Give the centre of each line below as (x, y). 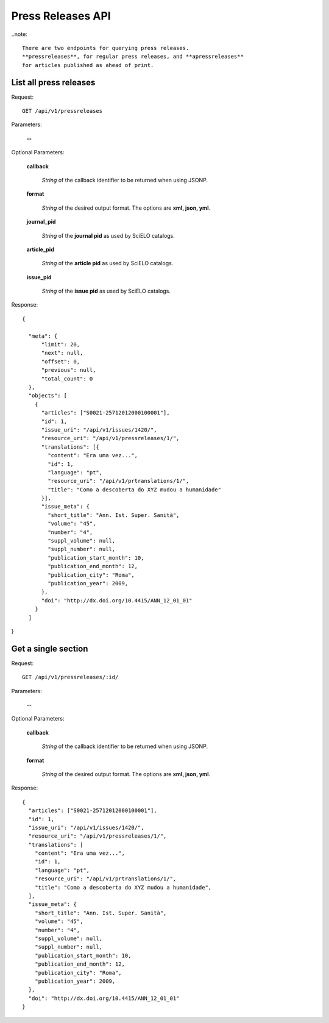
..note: (19, 34)
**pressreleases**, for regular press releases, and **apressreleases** (133, 57)
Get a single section (50, 648)
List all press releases (53, 82)
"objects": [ (48, 396)
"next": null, (62, 353)
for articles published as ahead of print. (88, 65)
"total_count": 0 (67, 379)
